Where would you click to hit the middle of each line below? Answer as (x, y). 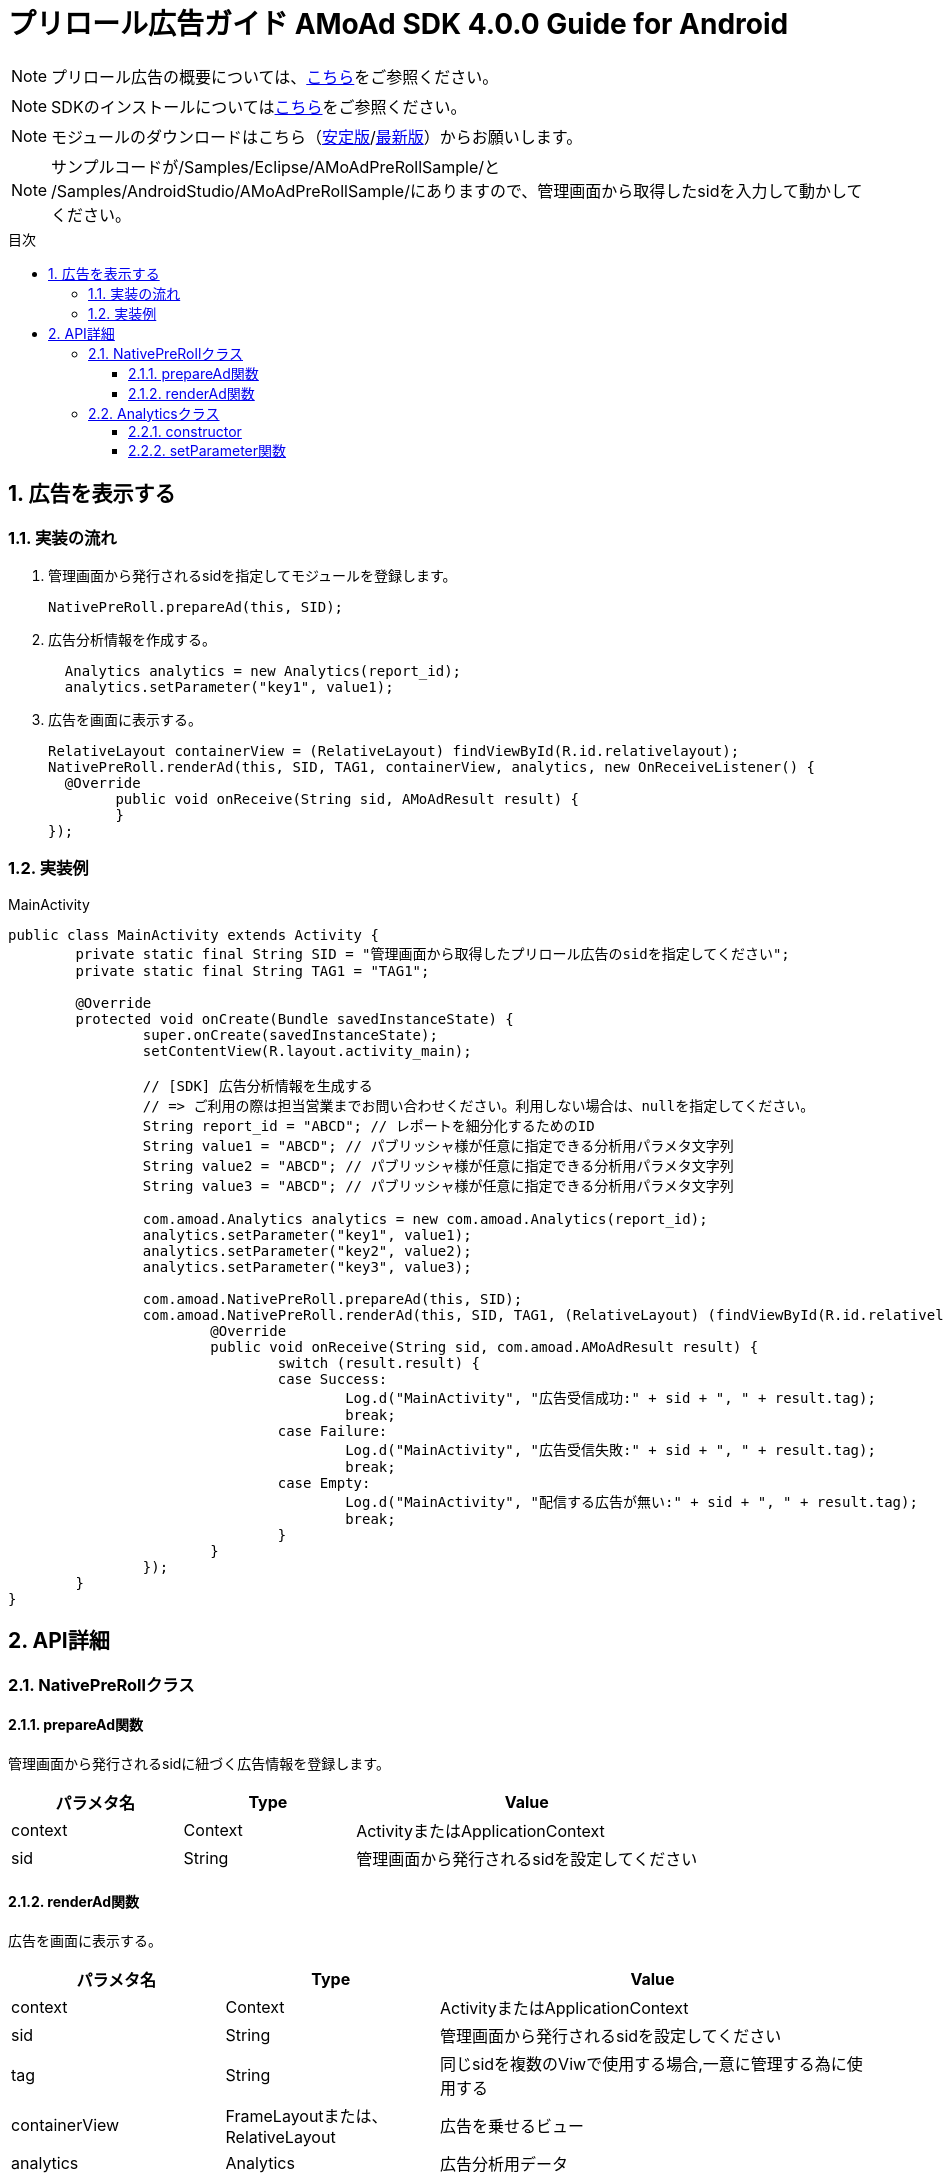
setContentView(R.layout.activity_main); (307, 1050)
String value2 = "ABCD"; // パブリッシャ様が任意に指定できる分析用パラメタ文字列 (438, 1165)
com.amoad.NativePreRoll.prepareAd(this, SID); (332, 1298)
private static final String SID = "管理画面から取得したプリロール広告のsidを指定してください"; (432, 953)
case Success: (332, 1378)
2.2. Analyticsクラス (154, 413)
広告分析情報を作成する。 (132, 639)
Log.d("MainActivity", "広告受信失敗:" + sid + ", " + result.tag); (610, 1449)
